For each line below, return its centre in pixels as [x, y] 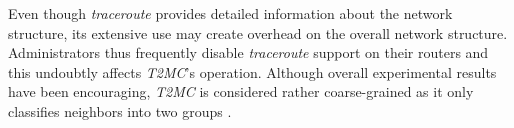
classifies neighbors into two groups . [120, 110]
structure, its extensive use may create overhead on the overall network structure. [258, 32]
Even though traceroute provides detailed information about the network [230, 13]
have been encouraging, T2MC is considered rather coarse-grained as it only [241, 91]
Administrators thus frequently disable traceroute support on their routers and [248, 52]
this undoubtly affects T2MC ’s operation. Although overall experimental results [252, 71]
